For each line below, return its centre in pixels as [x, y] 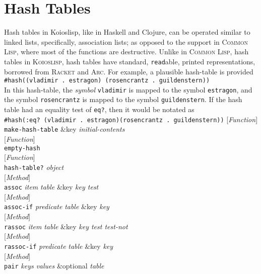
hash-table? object [34, 167]
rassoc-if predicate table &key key [59, 246]
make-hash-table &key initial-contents [64, 129]
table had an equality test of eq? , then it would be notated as [99, 109]
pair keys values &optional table [54, 266]
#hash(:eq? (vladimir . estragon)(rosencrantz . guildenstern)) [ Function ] [131, 119]
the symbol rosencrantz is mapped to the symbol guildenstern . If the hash [123, 99]
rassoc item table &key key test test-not [66, 226]
